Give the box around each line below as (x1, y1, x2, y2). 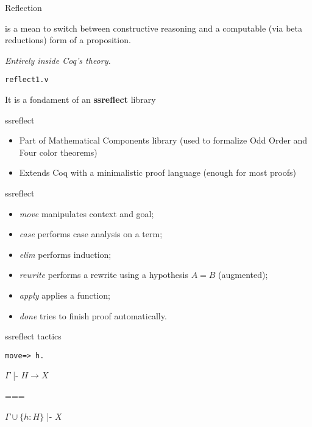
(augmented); (218, 268, 268, 281)
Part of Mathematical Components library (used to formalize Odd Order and (19, 134, 308, 147)
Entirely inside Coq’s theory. (5, 54, 111, 66)
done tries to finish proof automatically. (19, 309, 167, 322)
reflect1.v (5, 75, 49, 85)
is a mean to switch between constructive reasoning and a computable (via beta (5, 21, 303, 34)
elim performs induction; (19, 248, 112, 260)
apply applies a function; (19, 288, 110, 301)
